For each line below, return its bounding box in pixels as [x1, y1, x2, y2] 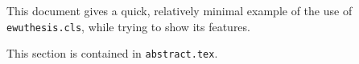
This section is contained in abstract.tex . [6, 45, 218, 62]
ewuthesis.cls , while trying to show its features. [6, 18, 250, 34]
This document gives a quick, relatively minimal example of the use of [6, 2, 353, 18]
